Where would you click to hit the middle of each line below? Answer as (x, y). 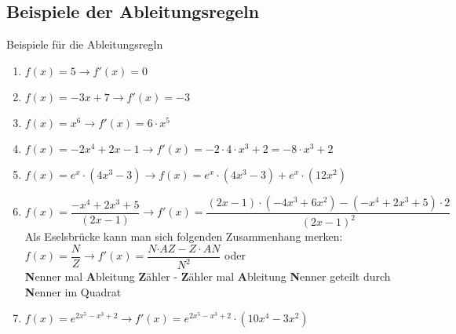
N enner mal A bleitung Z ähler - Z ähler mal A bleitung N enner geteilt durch (208, 276)
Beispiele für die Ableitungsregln (85, 44)
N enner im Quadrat (73, 291)
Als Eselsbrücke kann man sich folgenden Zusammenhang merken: (184, 236)
